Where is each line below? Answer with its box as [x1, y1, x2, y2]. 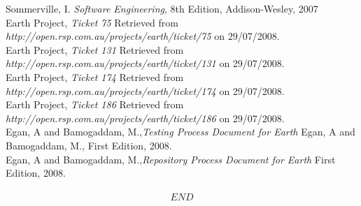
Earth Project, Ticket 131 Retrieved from [6, 42, 184, 57]
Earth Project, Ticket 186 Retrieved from [6, 97, 184, 112]
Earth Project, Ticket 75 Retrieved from [6, 15, 178, 29]
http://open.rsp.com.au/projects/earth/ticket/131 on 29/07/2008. [6, 56, 285, 71]
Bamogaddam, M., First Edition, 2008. [6, 138, 172, 152]
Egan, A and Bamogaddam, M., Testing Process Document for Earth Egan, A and [6, 124, 355, 139]
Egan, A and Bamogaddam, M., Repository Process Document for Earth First [6, 152, 336, 166]
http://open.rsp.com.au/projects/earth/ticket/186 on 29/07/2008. [6, 110, 285, 125]
